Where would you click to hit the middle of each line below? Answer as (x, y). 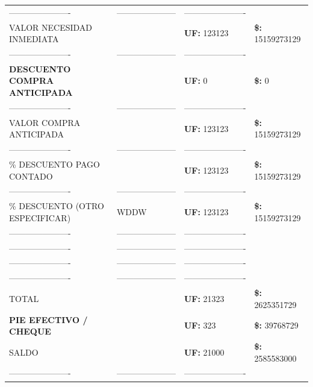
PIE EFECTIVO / (48, 319)
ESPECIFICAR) (40, 217)
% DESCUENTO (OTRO (57, 206)
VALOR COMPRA (45, 122)
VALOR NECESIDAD (51, 27)
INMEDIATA (34, 39)
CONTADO (31, 176)
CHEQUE (30, 331)
